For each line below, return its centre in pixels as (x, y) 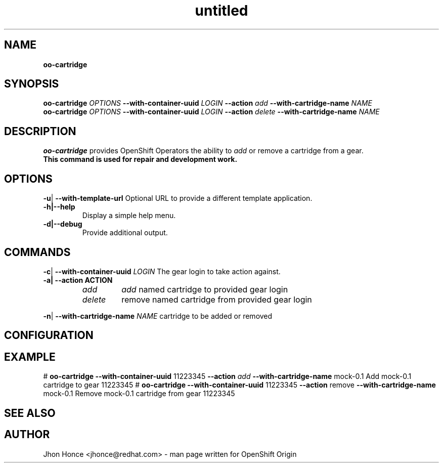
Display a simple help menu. (129, 216)
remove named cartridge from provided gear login (217, 299)
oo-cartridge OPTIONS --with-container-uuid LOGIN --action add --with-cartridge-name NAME (208, 103)
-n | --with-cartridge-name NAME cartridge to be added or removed (158, 316)
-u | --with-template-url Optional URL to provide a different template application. (178, 198)
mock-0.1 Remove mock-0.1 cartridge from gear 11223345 (139, 394)
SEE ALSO (30, 413)
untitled (221, 11)
